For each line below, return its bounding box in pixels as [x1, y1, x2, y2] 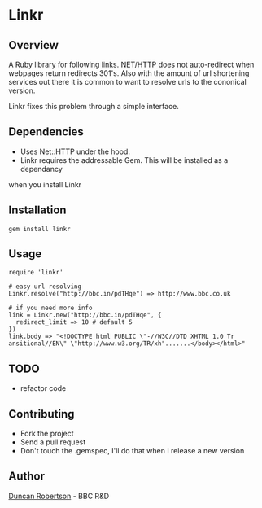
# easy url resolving [8, 282, 82, 291]
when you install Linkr [8, 179, 82, 189]
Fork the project [20, 429, 75, 439]
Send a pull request [20, 437, 86, 447]
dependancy [20, 164, 63, 173]
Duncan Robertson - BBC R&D [8, 491, 110, 501]
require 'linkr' [8, 269, 63, 277]
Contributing [8, 407, 75, 421]
